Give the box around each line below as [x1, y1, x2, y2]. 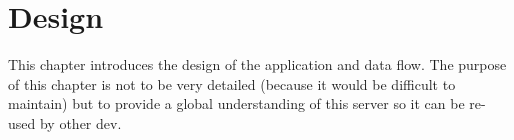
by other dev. [39, 112, 122, 133]
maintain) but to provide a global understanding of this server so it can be [8, 93, 465, 114]
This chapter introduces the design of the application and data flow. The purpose [8, 54, 507, 75]
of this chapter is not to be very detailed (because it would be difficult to [8, 73, 456, 94]
